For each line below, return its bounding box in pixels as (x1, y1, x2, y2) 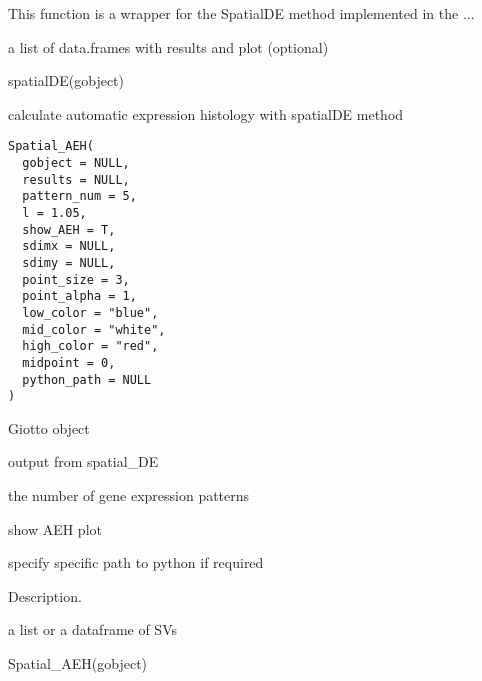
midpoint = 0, (22, 355, 116, 370)
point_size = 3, (22, 272, 130, 287)
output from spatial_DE (8, 451, 159, 472)
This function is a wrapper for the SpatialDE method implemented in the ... (8, 3, 475, 23)
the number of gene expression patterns (8, 485, 250, 506)
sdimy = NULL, (22, 255, 116, 270)
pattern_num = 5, (22, 189, 137, 204)
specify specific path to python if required (8, 552, 264, 573)
